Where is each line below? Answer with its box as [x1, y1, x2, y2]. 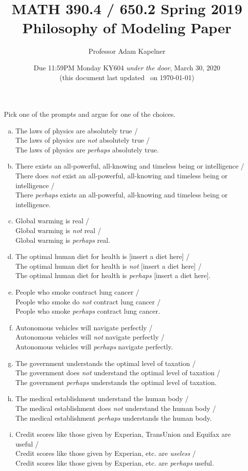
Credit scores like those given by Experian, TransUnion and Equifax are [15, 429, 231, 439]
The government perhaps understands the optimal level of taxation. [15, 377, 217, 387]
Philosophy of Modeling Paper [22, 18, 232, 38]
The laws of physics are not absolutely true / [15, 135, 150, 145]
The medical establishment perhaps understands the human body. [15, 412, 212, 423]
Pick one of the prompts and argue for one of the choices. [4, 109, 176, 119]
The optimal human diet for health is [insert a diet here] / [15, 251, 190, 261]
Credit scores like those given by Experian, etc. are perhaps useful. [15, 457, 214, 468]
